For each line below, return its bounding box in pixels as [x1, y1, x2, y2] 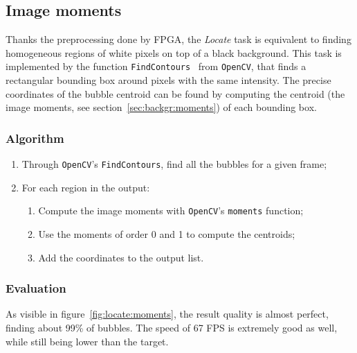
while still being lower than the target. [6, 334, 169, 348]
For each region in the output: [21, 180, 150, 194]
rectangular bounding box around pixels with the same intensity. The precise [6, 73, 331, 87]
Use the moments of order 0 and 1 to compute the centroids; [38, 226, 295, 241]
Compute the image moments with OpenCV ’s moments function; [38, 203, 304, 218]
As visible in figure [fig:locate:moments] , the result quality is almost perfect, [6, 307, 329, 321]
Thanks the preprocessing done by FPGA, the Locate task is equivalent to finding [6, 32, 351, 46]
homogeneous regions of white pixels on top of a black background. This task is [6, 45, 342, 60]
